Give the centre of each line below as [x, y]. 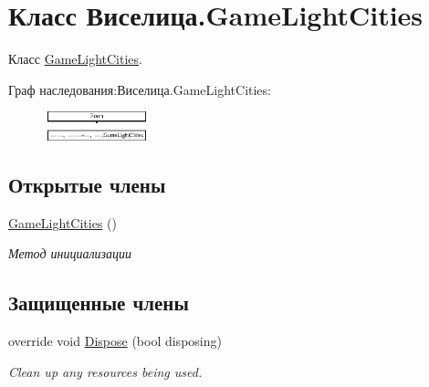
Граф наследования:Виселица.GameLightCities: [140, 89]
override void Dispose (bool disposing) [115, 341]
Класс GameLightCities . [75, 59]
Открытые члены [87, 184]
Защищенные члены [99, 303]
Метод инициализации [70, 253]
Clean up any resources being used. [105, 371]
